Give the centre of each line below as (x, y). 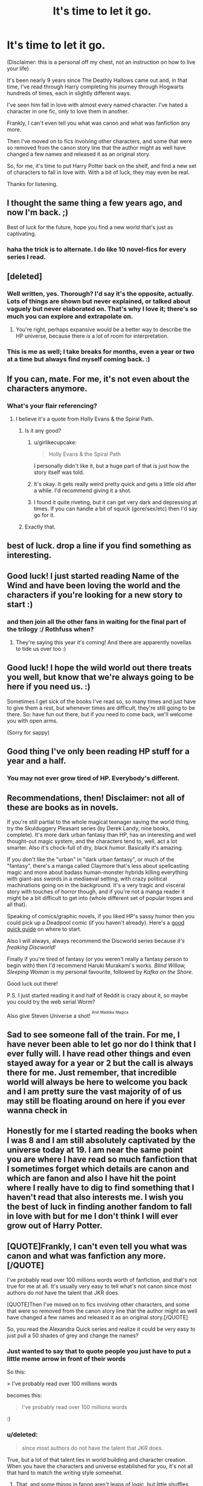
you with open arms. (32, 721)
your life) (18, 68)
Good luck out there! (32, 984)
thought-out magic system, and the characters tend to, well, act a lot (92, 841)
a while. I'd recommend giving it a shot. (82, 490)
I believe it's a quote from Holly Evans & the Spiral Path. (85, 419)
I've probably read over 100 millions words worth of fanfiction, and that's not (102, 1280)
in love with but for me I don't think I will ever (93, 1216)
